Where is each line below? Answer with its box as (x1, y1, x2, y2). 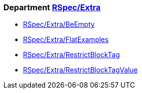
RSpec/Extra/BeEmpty (23, 20, 95, 29)
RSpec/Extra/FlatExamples (23, 35, 109, 44)
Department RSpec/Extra (3, 2, 101, 12)
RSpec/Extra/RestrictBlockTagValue (23, 66, 138, 74)
